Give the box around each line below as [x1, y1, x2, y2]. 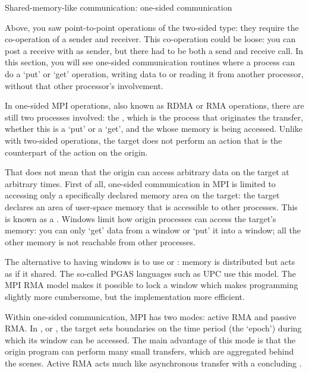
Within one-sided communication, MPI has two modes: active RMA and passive [5, 310, 297, 323]
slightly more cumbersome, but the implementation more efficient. [5, 290, 245, 303]
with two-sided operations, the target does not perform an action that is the [5, 134, 282, 146]
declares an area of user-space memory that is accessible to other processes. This [5, 200, 298, 213]
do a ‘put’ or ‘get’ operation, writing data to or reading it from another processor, [5, 67, 304, 80]
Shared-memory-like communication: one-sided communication [5, 1, 232, 13]
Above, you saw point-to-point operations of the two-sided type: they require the [5, 21, 299, 33]
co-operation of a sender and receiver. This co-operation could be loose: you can [5, 33, 296, 45]
